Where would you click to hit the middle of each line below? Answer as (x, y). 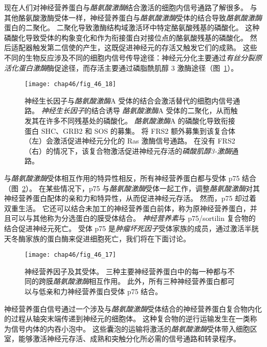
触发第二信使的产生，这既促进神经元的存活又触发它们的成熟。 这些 (145, 47)
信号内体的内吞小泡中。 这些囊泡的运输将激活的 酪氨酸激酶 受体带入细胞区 (134, 328)
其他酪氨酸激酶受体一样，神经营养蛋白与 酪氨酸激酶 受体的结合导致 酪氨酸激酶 (133, 17)
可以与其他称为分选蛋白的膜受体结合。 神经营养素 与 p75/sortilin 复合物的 (133, 218)
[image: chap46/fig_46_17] (70, 255)
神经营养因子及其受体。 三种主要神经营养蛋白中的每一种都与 (126, 271)
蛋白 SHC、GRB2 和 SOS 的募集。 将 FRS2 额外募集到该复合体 (130, 130)
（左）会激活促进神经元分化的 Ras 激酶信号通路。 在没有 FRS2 (130, 141)
